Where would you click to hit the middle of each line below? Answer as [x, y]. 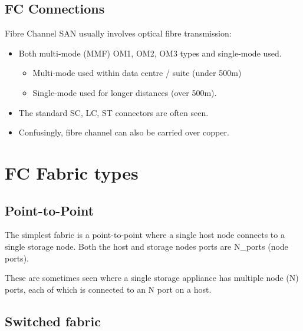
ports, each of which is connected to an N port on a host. [108, 289]
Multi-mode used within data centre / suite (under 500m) [137, 73]
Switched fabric [53, 321]
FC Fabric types [72, 172]
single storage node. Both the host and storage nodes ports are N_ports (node [146, 246]
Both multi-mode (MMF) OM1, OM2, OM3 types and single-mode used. [150, 53]
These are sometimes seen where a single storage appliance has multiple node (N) [152, 278]
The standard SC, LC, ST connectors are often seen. [113, 112]
